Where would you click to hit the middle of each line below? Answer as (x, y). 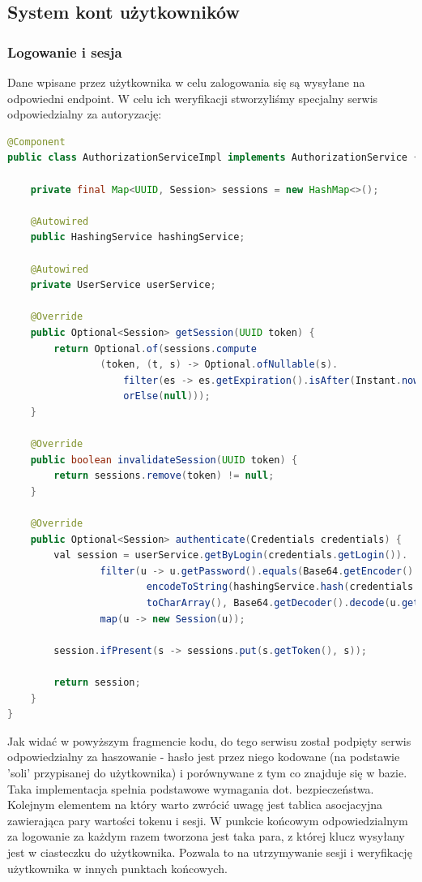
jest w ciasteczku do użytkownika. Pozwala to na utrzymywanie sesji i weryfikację (210, 852)
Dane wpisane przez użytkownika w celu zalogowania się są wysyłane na (186, 82)
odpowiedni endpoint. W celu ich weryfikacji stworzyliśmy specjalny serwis (193, 98)
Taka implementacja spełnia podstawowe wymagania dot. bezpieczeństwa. (191, 788)
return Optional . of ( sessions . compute (155, 348)
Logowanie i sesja (65, 52)
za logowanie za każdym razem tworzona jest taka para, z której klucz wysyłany (206, 836)
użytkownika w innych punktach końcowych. (117, 868)
